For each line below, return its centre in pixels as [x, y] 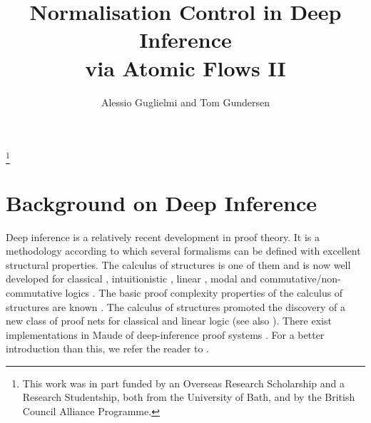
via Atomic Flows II [185, 67]
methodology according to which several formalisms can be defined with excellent [183, 251]
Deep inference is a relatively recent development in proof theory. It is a [163, 236]
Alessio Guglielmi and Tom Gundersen [185, 102]
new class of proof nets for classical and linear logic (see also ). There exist [169, 321]
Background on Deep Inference [162, 202]
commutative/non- [300, 279]
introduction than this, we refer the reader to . [107, 348]
